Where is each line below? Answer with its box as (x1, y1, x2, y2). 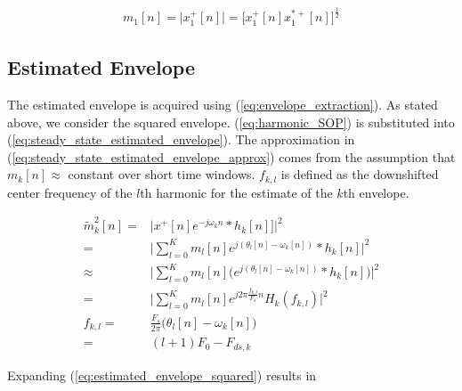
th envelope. (343, 183, 409, 201)
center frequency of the (7, 183, 133, 201)
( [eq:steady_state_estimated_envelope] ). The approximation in (7, 130, 355, 149)
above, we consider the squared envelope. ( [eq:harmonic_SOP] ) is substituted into (7, 112, 455, 131)
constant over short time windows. (68, 165, 255, 183)
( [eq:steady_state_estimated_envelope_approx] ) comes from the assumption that (7, 147, 456, 166)
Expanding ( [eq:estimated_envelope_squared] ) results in (7, 365, 317, 384)
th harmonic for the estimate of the (140, 183, 333, 201)
